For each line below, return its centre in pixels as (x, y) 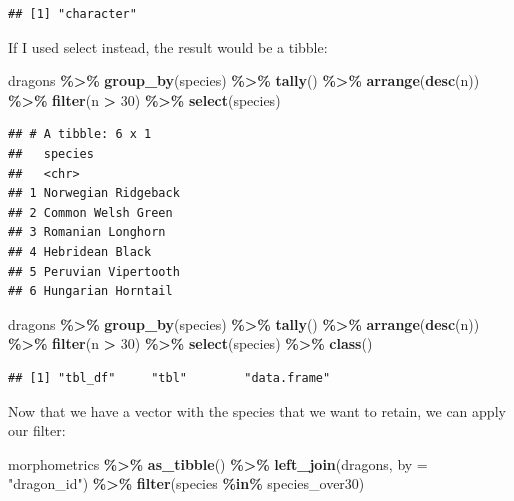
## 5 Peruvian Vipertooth (94, 271)
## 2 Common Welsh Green (90, 212)
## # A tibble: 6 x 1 (80, 134)
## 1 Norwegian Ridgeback (94, 193)
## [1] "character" (72, 14)
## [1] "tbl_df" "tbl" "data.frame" (169, 377)
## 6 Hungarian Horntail (90, 291)
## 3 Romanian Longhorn (87, 232)
